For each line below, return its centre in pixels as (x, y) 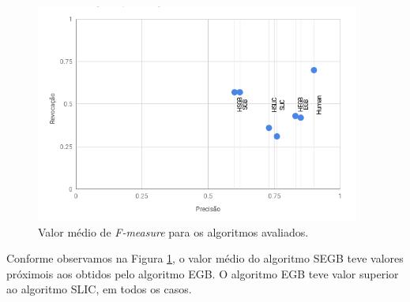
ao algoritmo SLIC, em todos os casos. (99, 289)
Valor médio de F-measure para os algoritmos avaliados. (173, 231)
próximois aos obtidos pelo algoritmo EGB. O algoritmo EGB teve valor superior (203, 273)
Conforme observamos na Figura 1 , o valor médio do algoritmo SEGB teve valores (205, 258)
